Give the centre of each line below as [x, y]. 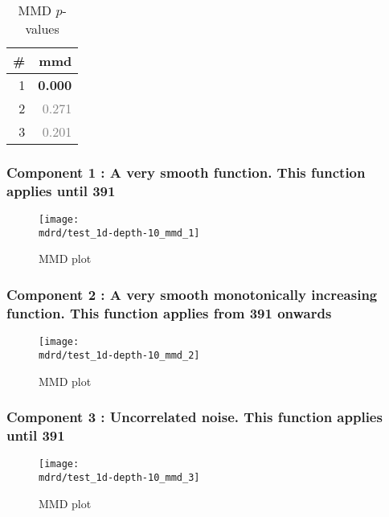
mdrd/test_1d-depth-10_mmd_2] [119, 355]
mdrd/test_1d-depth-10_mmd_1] [119, 233]
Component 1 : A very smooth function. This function [186, 172]
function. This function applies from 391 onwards [169, 312]
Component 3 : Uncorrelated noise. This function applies [194, 417]
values [42, 29]
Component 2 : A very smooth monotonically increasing [192, 294]
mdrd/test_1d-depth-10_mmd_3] [119, 477]
